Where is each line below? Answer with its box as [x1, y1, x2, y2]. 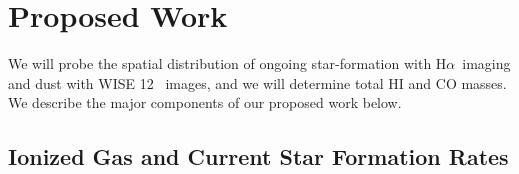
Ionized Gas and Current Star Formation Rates [8, 141, 509, 172]
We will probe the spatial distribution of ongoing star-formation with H [8, 53, 447, 74]
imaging [462, 53, 511, 74]
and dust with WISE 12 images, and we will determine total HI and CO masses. [8, 72, 507, 93]
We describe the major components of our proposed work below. [8, 92, 402, 113]
